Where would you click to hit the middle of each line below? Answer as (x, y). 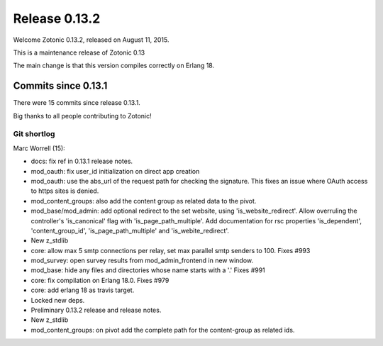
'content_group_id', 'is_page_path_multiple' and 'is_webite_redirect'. (130, 230)
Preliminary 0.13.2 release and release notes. (96, 310)
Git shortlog (34, 134)
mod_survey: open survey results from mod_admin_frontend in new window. (142, 261)
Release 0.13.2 (57, 18)
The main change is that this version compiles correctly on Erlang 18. (114, 66)
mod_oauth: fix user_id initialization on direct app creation (115, 171)
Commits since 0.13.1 (60, 86)
